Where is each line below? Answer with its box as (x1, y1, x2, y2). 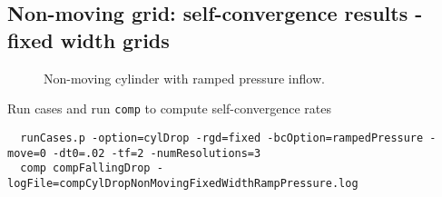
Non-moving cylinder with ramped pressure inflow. (44, 68, 325, 87)
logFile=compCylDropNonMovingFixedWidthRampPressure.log (7, 176, 359, 190)
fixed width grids (7, 25, 170, 54)
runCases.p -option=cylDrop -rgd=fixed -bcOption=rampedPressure (20, 131, 424, 144)
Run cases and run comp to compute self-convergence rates (7, 99, 332, 118)
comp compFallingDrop (20, 162, 151, 175)
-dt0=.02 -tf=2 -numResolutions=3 (53, 146, 261, 160)
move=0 (7, 146, 46, 160)
